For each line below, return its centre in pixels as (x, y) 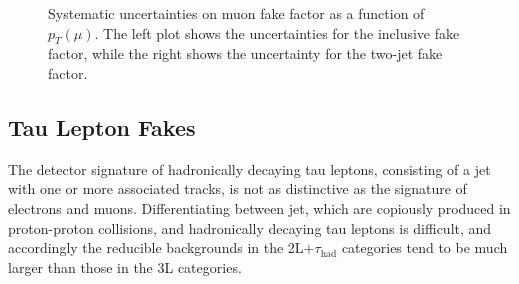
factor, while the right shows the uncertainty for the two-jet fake (245, 53)
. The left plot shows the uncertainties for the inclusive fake (277, 32)
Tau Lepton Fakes (102, 126)
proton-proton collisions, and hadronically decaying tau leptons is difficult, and (250, 227)
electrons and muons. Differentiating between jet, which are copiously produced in (259, 207)
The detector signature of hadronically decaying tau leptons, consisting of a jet (249, 168)
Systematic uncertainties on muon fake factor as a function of (236, 13)
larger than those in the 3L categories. (125, 266)
